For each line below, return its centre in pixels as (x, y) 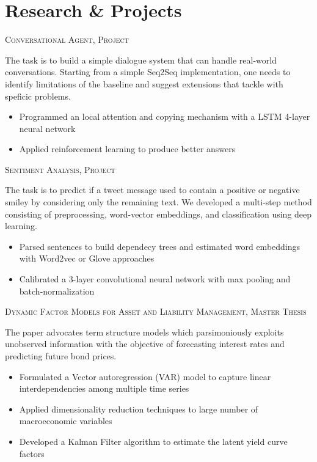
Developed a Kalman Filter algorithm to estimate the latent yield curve (153, 441)
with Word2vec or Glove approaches (87, 258)
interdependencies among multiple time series (104, 388)
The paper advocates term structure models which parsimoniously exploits (144, 332)
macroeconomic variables (66, 421)
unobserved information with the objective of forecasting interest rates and (145, 344)
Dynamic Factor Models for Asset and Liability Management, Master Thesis (156, 311)
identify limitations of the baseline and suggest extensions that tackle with (144, 83)
